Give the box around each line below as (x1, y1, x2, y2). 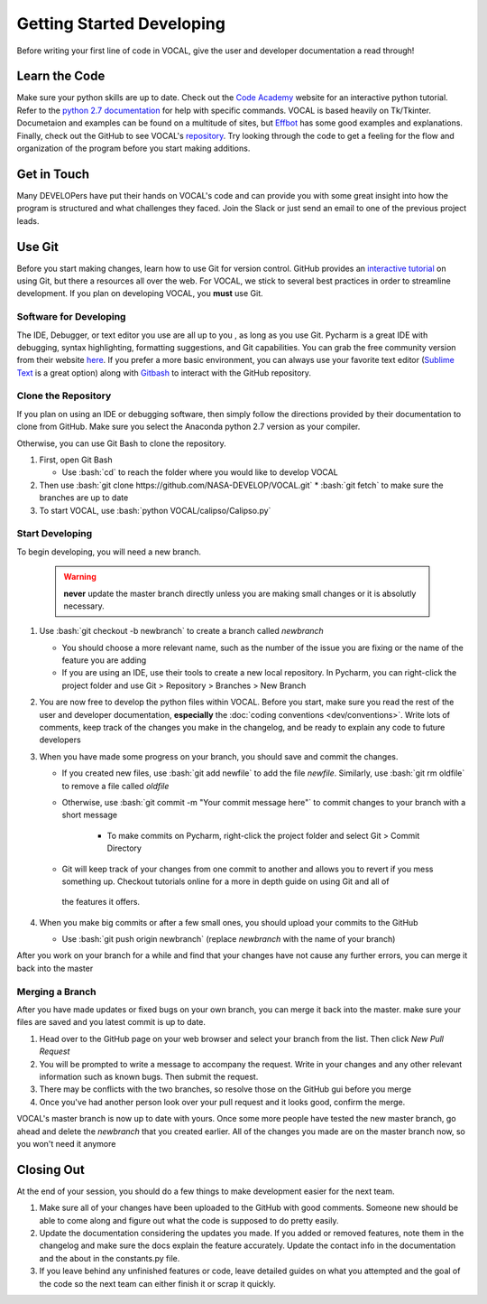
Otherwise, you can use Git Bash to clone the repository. (16, 438, 227, 449)
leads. (16, 215, 40, 226)
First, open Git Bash (39, 454, 113, 465)
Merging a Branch (16, 985, 96, 998)
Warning (63, 572, 96, 582)
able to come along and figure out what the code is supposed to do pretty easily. (39, 1215, 339, 1225)
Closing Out (16, 1161, 85, 1178)
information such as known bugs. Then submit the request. (39, 1071, 259, 1082)
